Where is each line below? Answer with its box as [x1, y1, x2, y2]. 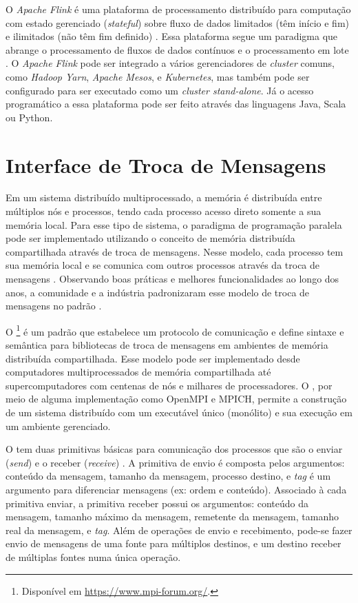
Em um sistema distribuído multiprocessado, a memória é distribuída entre [6, 190, 322, 205]
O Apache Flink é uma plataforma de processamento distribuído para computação [6, 2, 351, 16]
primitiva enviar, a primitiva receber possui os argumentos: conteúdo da [6, 495, 308, 510]
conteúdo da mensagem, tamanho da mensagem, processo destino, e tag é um [6, 469, 331, 483]
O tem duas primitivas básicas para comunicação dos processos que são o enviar [6, 442, 343, 456]
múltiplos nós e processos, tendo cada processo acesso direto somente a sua [6, 204, 322, 218]
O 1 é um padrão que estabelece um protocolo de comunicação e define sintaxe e [6, 322, 344, 338]
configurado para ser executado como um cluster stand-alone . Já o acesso [6, 83, 314, 97]
